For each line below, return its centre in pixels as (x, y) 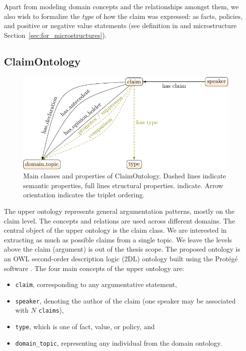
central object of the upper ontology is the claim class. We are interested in (115, 230)
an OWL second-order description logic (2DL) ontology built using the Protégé (121, 258)
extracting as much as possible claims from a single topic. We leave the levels (118, 239)
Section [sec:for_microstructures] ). (55, 35)
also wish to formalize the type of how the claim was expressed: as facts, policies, (123, 16)
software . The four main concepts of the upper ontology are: (94, 268)
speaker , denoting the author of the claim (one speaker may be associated (125, 300)
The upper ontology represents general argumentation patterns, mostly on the (119, 211)
